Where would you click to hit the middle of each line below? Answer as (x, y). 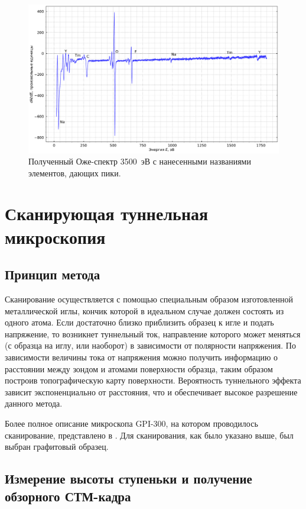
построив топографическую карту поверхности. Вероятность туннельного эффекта (153, 380)
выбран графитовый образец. (57, 447)
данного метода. (34, 403)
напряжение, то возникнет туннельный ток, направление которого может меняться (153, 334)
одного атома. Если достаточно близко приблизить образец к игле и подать (139, 322)
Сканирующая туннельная (107, 213)
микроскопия (55, 236)
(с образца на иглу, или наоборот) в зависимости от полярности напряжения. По (150, 345)
